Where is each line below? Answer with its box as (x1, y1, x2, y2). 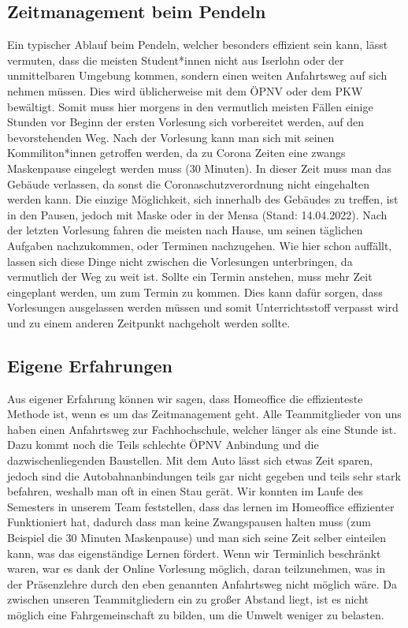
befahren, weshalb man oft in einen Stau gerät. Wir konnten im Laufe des (7, 483, 363, 499)
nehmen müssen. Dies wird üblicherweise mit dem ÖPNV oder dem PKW (7, 82, 363, 99)
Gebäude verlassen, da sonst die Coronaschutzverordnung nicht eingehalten (7, 175, 369, 192)
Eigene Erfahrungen (7, 353, 172, 377)
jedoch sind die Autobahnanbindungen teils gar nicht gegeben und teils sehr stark (7, 467, 401, 484)
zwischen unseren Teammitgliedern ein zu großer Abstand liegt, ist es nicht (7, 591, 369, 607)
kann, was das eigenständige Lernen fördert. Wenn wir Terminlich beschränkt (7, 544, 381, 561)
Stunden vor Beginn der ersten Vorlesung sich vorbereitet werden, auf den (7, 114, 364, 130)
